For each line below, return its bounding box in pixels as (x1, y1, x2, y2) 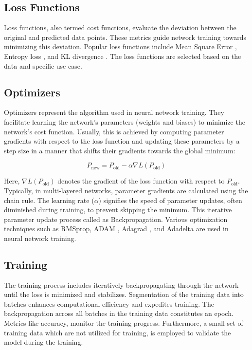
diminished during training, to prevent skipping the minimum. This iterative (4, 204, 232, 215)
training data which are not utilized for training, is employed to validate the (4, 327, 231, 337)
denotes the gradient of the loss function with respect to (57, 176, 225, 186)
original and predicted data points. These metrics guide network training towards (4, 32, 246, 42)
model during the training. (4, 337, 83, 347)
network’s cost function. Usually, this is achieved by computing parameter (4, 126, 224, 136)
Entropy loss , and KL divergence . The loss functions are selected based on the (4, 51, 241, 61)
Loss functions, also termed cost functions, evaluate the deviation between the (4, 22, 236, 33)
